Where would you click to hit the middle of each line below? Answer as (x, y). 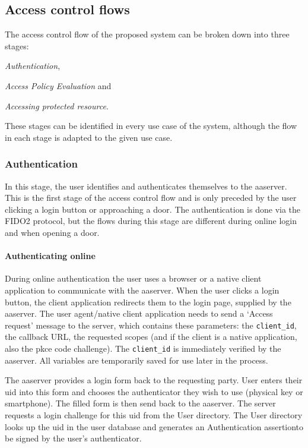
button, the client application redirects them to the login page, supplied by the (148, 302)
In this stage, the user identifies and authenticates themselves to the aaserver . (146, 186)
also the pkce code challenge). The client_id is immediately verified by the (143, 348)
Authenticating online (50, 256)
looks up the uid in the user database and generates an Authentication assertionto (154, 426)
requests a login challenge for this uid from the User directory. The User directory (154, 415)
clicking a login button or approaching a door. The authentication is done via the (153, 209)
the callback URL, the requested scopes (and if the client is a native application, (151, 337)
